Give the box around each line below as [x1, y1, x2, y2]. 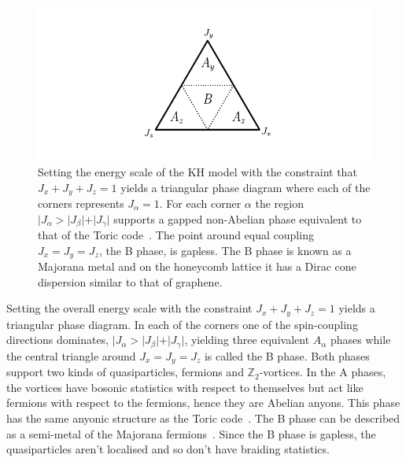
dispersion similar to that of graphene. [38, 273, 223, 290]
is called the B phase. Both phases [204, 347, 370, 364]
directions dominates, [6, 331, 109, 348]
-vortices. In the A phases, [259, 364, 386, 380]
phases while [330, 331, 391, 348]
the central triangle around [6, 347, 136, 364]
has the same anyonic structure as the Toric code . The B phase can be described [6, 409, 400, 426]
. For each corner [159, 194, 242, 211]
